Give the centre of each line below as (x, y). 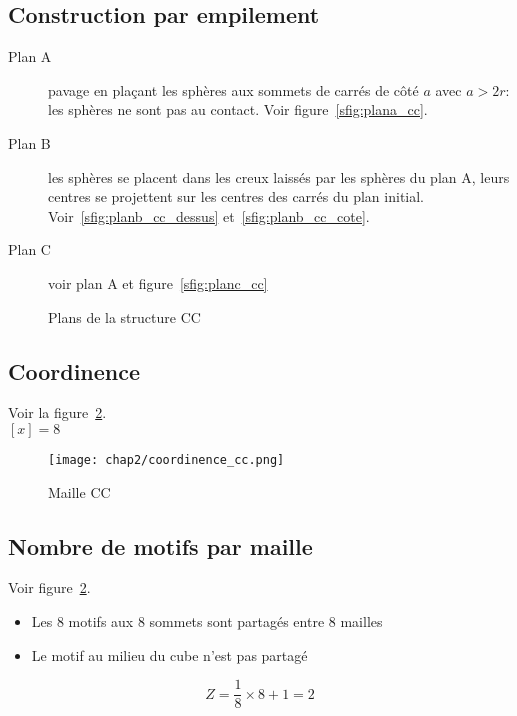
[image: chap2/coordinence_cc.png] (166, 459)
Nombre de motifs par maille (160, 545)
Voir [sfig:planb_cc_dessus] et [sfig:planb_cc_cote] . (209, 215)
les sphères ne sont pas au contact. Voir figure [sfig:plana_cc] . (238, 109)
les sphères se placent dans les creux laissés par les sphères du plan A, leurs (279, 176)
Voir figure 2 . (49, 587)
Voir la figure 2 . (57, 412)
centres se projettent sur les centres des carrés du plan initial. (236, 196)
